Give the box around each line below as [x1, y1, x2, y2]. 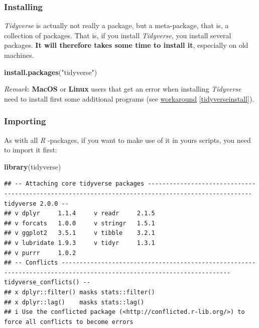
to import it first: [4, 144, 57, 155]
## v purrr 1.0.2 [4, 249, 76, 257]
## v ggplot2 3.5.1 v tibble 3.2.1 [4, 229, 155, 237]
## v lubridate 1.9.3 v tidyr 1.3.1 [4, 239, 155, 247]
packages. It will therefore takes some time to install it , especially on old [4, 40, 248, 50]
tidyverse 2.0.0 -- [4, 200, 69, 207]
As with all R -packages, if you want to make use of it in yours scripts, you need [4, 134, 251, 145]
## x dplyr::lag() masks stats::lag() [4, 298, 145, 306]
